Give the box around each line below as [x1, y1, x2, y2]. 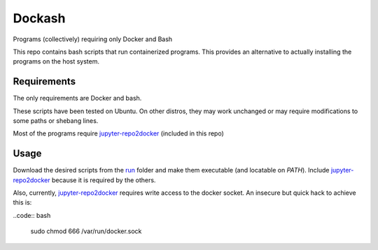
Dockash [13, 10, 66, 26]
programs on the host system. [13, 57, 100, 66]
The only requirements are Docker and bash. [13, 94, 142, 103]
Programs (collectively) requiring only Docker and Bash [13, 35, 173, 43]
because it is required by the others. [51, 175, 156, 184]
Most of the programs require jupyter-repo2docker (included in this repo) [13, 129, 224, 138]
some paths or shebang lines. [13, 117, 99, 125]
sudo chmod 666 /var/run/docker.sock [30, 227, 142, 235]
